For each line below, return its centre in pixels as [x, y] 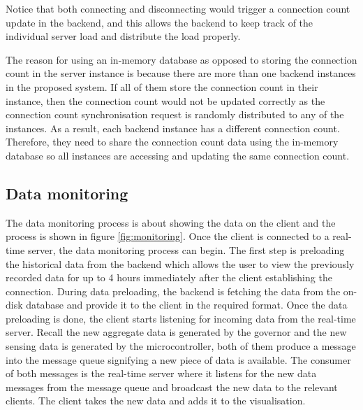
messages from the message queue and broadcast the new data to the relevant [172, 387]
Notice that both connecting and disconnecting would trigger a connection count [178, 8]
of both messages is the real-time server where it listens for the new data [161, 373]
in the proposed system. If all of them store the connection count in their [162, 86]
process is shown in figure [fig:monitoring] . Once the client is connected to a [168, 236]
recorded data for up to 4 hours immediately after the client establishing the [169, 277]
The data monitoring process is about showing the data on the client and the [171, 222]
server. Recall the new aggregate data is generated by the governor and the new [176, 332]
